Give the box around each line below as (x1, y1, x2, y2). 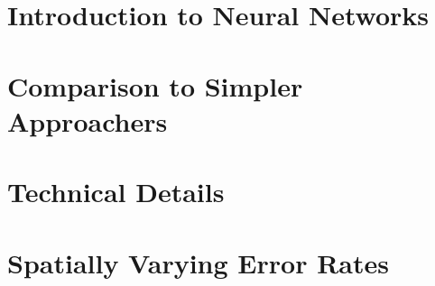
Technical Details (7, 173, 225, 210)
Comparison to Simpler (7, 67, 303, 104)
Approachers (7, 102, 168, 139)
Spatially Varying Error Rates (7, 244, 389, 281)
